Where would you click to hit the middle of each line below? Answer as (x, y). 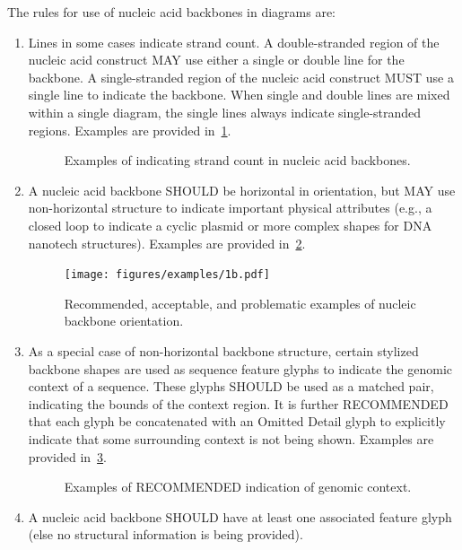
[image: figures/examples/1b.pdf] (167, 275)
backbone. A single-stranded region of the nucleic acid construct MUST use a (241, 77)
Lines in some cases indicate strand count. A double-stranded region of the (234, 42)
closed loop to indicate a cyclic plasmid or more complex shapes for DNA (230, 225)
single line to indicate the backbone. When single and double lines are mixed (239, 95)
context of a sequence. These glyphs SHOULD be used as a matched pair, (231, 386)
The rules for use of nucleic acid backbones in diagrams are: (172, 12)
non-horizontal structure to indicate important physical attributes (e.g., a (230, 208)
